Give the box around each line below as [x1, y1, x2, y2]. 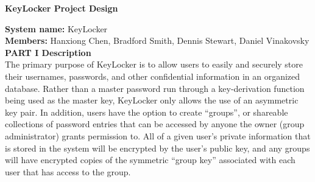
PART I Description [5, 46, 91, 58]
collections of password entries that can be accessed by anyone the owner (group [5, 117, 305, 130]
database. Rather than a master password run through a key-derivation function [5, 82, 305, 94]
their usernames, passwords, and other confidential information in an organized [5, 69, 300, 82]
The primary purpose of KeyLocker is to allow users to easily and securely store [5, 58, 303, 71]
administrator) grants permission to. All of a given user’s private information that [5, 129, 311, 142]
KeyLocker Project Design [5, 2, 118, 14]
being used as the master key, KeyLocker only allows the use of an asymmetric [5, 94, 299, 107]
